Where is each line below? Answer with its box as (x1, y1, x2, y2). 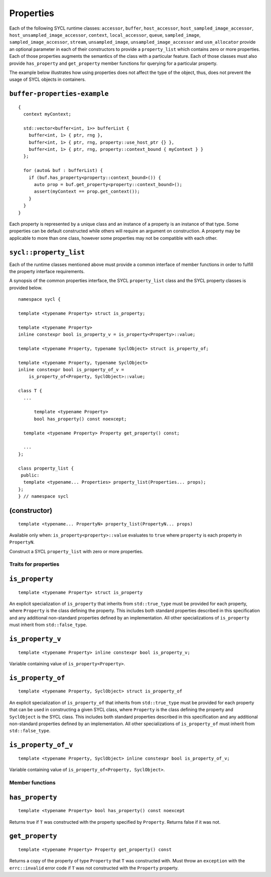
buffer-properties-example (9, 90, 109, 98)
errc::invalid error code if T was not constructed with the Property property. (9, 865, 179, 871)
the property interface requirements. (9, 269, 85, 275)
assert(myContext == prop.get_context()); (34, 189, 140, 195)
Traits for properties (9, 561, 60, 568)
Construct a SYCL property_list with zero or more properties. (9, 548, 144, 554)
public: (21, 472, 40, 478)
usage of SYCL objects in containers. (9, 76, 86, 82)
